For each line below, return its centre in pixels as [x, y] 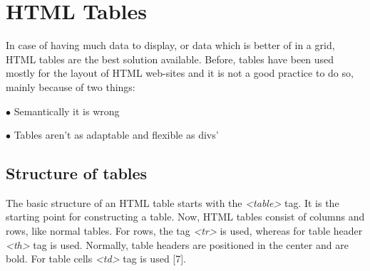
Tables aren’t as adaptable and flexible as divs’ [116, 135]
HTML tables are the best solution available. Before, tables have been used [170, 59]
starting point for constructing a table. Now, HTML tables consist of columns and [185, 217]
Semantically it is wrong [67, 111]
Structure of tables [77, 173]
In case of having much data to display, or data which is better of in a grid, [170, 45]
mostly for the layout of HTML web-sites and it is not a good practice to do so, [180, 73]
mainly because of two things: [71, 86]
